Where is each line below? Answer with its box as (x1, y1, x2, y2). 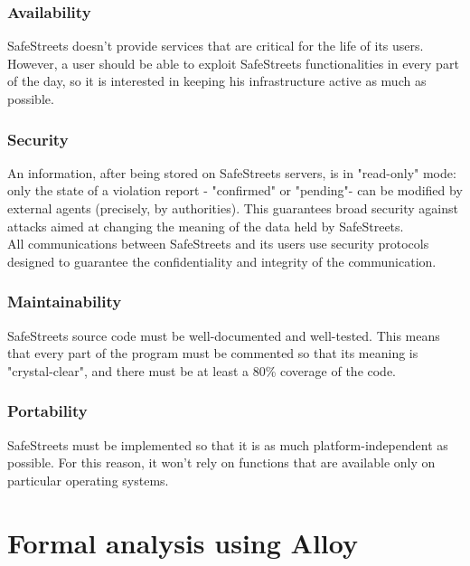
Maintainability (7, 290, 122, 313)
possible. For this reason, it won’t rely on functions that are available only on (7, 453, 436, 472)
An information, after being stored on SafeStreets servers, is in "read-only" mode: (7, 163, 456, 182)
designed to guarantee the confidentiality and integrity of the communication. (7, 251, 437, 270)
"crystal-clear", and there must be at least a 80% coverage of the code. (7, 361, 397, 380)
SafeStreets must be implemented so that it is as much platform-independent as (7, 435, 448, 454)
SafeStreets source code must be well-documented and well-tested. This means (7, 325, 440, 344)
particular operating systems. (7, 470, 169, 489)
